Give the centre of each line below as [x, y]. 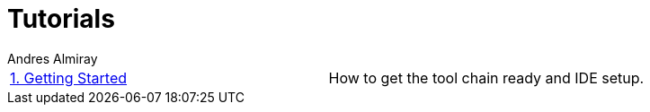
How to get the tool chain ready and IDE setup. [486, 78]
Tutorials [61, 19]
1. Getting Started [69, 78]
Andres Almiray [53, 58]
